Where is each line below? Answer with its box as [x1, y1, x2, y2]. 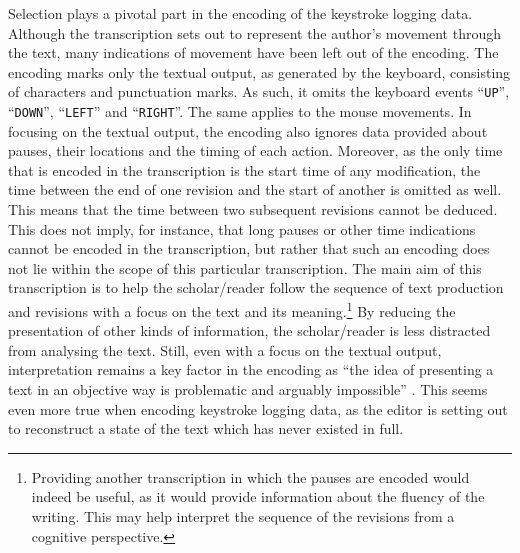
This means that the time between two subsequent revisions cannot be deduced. [8, 199, 498, 220]
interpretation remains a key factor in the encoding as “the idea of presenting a [8, 359, 494, 380]
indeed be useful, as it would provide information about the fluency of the [31, 486, 485, 507]
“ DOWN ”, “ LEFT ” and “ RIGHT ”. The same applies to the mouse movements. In [8, 101, 472, 122]
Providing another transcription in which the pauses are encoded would [31, 466, 470, 487]
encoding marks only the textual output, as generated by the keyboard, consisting [8, 61, 511, 82]
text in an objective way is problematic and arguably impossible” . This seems [8, 379, 488, 400]
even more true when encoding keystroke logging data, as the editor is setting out [8, 398, 508, 419]
